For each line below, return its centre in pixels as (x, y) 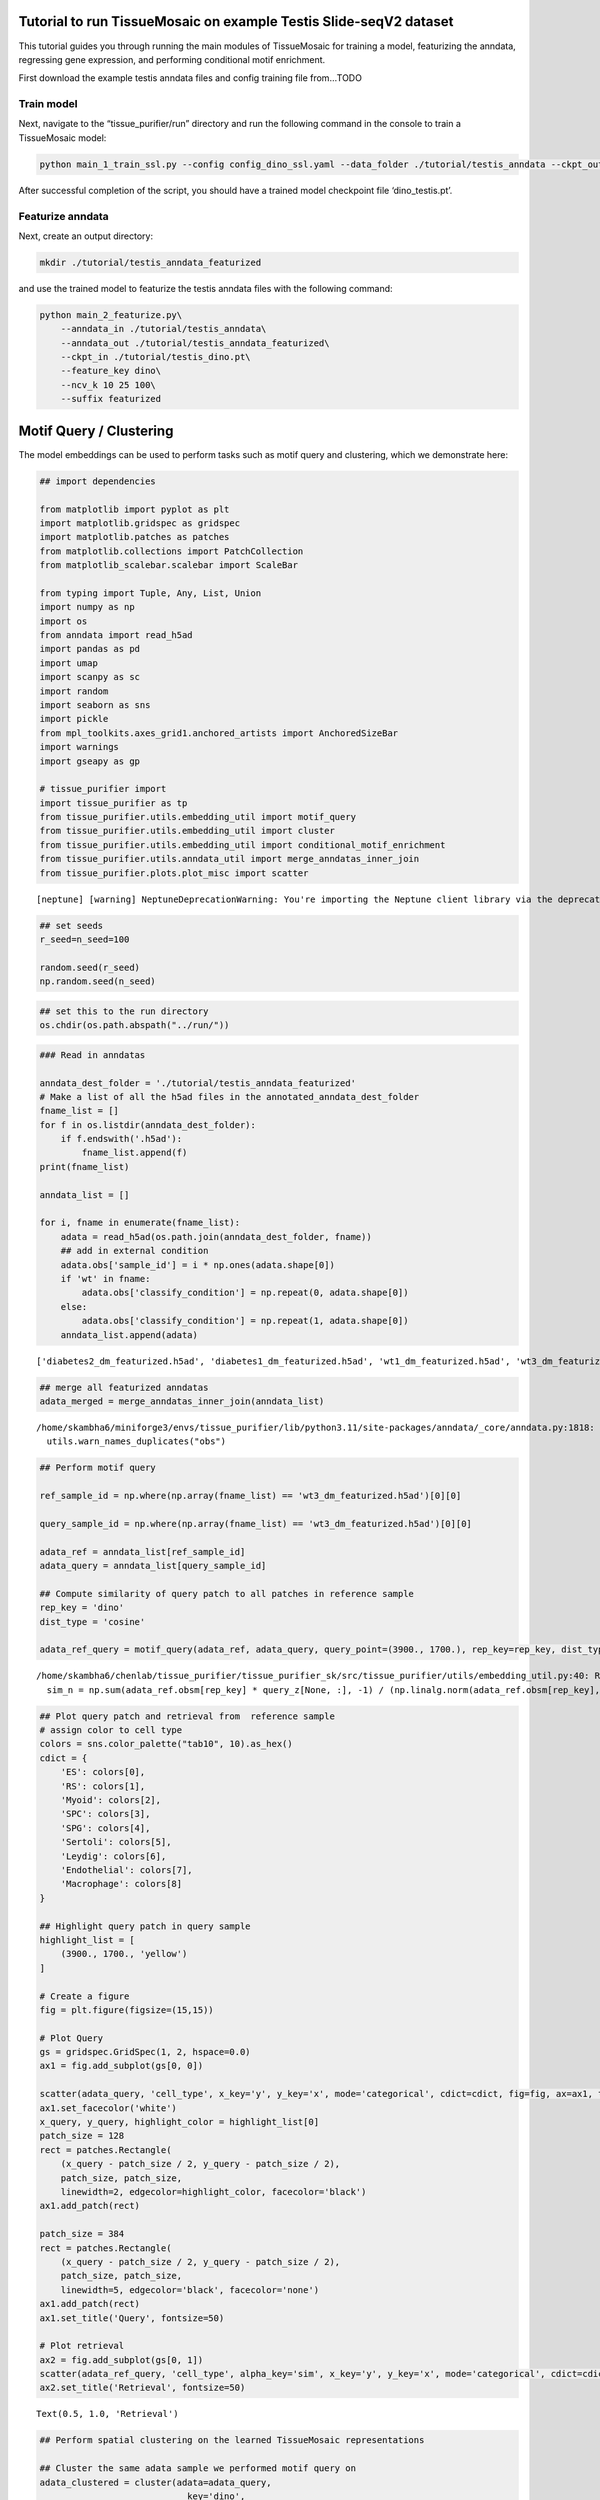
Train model (48, 104)
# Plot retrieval (82, 2346)
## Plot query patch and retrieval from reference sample (187, 1716)
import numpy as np (87, 607)
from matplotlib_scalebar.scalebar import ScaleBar (169, 565)
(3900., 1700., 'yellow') (124, 1954)
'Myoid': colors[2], (111, 1800)
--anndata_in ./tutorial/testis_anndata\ (163, 329)
